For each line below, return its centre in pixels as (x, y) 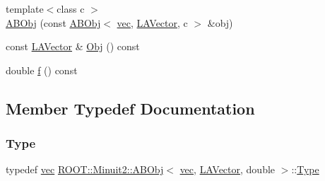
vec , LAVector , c (152, 22)
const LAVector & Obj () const (73, 46)
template (25, 8)
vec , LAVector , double (227, 169)
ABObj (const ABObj (53, 22)
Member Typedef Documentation (130, 108)
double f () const (42, 70)
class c (71, 8)
